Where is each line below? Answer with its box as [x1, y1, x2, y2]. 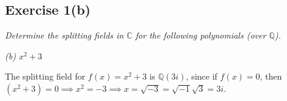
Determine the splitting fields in [5, 29, 124, 42]
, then [259, 70, 282, 83]
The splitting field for [5, 70, 86, 83]
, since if [186, 70, 218, 83]
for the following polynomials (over [135, 29, 266, 42]
